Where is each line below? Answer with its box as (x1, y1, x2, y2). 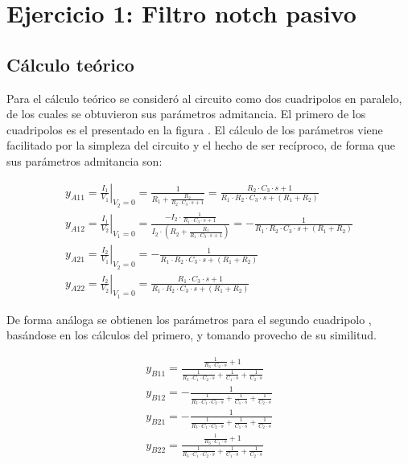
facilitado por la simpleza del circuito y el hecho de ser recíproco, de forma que (6, 137, 395, 154)
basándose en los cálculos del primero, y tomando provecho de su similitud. (6, 326, 377, 343)
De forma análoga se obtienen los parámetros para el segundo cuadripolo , (6, 310, 372, 327)
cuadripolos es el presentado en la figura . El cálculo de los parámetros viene (6, 121, 383, 138)
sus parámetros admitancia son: (6, 152, 163, 169)
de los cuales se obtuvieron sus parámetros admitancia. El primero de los (6, 105, 366, 122)
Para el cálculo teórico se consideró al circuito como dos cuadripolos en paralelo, (6, 89, 402, 106)
